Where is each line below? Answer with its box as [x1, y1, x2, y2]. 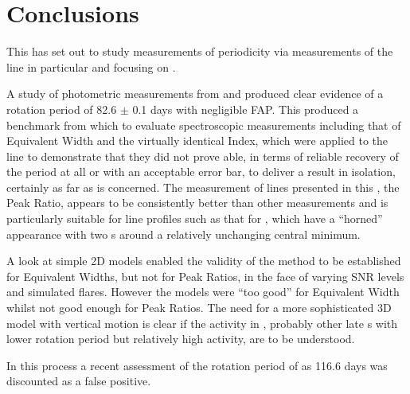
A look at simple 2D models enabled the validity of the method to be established [6, 252, 401, 269]
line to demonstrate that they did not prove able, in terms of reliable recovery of [6, 147, 399, 164]
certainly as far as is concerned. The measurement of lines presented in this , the [6, 178, 400, 195]
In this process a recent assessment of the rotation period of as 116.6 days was [6, 357, 388, 373]
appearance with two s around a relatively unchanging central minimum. [6, 225, 361, 242]
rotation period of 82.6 [6, 100, 117, 117]
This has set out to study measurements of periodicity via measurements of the [6, 43, 393, 60]
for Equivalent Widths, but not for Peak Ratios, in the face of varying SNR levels [6, 267, 404, 284]
